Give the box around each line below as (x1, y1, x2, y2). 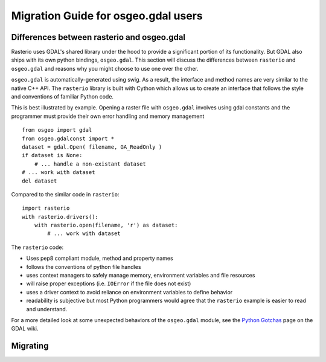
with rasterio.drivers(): (22, 213, 99, 220)
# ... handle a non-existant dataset (34, 160, 146, 167)
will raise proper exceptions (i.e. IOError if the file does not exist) (26, 280, 191, 287)
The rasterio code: (11, 244, 63, 251)
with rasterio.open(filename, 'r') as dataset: (34, 222, 178, 229)
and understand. (26, 305, 68, 312)
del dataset (22, 177, 57, 184)
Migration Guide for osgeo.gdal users (11, 9, 203, 22)
